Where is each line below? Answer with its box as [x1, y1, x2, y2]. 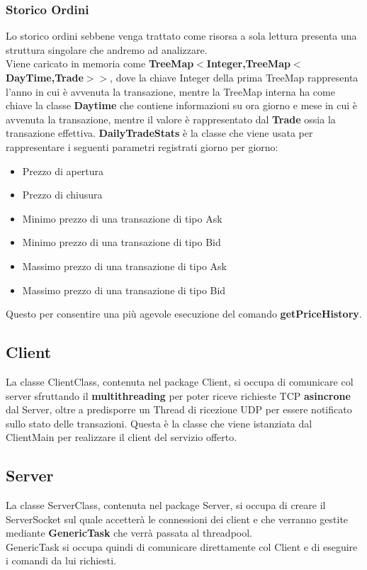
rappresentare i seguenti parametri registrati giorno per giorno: [6, 139, 278, 154]
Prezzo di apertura [22, 163, 104, 178]
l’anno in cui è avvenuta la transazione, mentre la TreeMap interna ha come [6, 84, 335, 99]
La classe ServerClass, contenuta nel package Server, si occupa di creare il [6, 498, 326, 513]
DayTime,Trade [6, 70, 84, 84]
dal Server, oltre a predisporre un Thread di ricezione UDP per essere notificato [6, 402, 352, 417]
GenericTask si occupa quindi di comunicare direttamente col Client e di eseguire [6, 539, 358, 554]
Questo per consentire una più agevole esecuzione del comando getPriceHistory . [6, 306, 362, 321]
